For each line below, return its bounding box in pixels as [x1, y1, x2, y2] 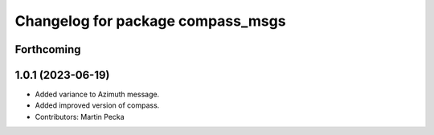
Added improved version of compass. [35, 100, 160, 110]
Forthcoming [14, 43, 81, 56]
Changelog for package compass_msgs [14, 12, 286, 30]
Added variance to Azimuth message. [35, 89, 160, 100]
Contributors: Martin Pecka [35, 112, 125, 121]
